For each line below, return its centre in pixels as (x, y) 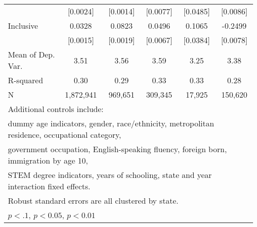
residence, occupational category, (65, 135)
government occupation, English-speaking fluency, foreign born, (117, 149)
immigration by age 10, (48, 160)
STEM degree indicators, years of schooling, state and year (110, 175)
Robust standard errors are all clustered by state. (93, 200)
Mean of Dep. (31, 54)
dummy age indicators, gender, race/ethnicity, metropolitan (111, 123)
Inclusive (23, 26)
